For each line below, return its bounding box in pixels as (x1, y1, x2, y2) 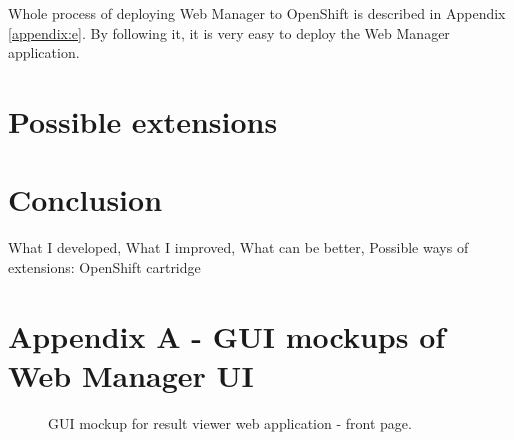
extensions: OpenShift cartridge (8, 256, 201, 277)
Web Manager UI (8, 354, 254, 395)
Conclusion (8, 179, 163, 220)
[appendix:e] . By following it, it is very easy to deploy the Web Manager (8, 22, 450, 43)
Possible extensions (8, 100, 278, 141)
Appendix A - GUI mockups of (8, 315, 446, 356)
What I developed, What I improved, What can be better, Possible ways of (8, 237, 469, 258)
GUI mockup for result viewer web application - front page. (48, 412, 412, 433)
